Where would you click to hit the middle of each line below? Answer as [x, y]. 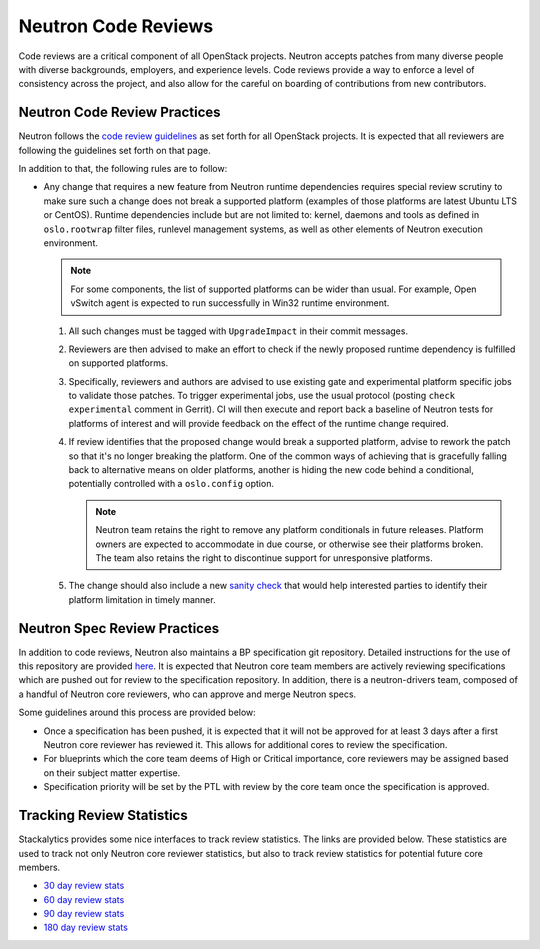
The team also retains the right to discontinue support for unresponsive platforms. [264, 558]
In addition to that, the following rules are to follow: [123, 169]
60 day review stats [84, 899]
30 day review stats [84, 886]
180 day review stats [86, 927]
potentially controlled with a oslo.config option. [171, 484]
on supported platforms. [118, 363]
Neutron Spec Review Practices [119, 628]
